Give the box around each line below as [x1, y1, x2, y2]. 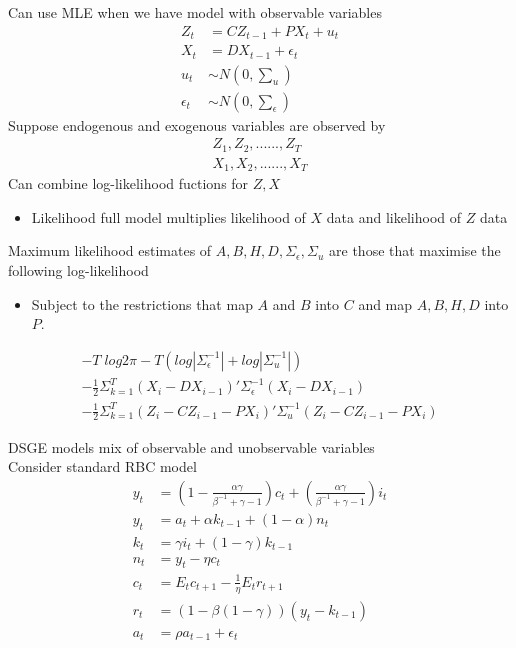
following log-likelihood [8, 259, 149, 280]
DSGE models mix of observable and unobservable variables [8, 436, 375, 457]
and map [358, 293, 413, 314]
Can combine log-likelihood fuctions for [8, 173, 249, 194]
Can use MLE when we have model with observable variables [8, 2, 382, 22]
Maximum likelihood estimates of [8, 240, 212, 261]
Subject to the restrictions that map [31, 293, 253, 314]
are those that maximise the [329, 240, 501, 261]
